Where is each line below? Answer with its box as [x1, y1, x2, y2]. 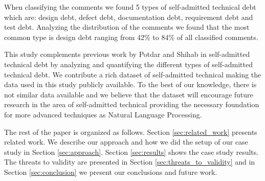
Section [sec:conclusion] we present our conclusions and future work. [4, 166, 217, 177]
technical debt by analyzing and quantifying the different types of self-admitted [4, 58, 253, 69]
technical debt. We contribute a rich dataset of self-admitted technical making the [4, 69, 261, 79]
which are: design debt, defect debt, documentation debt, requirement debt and [4, 11, 253, 22]
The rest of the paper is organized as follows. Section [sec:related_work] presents [4, 126, 257, 137]
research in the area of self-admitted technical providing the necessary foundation [4, 99, 259, 110]
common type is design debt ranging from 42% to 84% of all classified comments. [4, 31, 258, 42]
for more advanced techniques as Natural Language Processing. [4, 109, 202, 119]
